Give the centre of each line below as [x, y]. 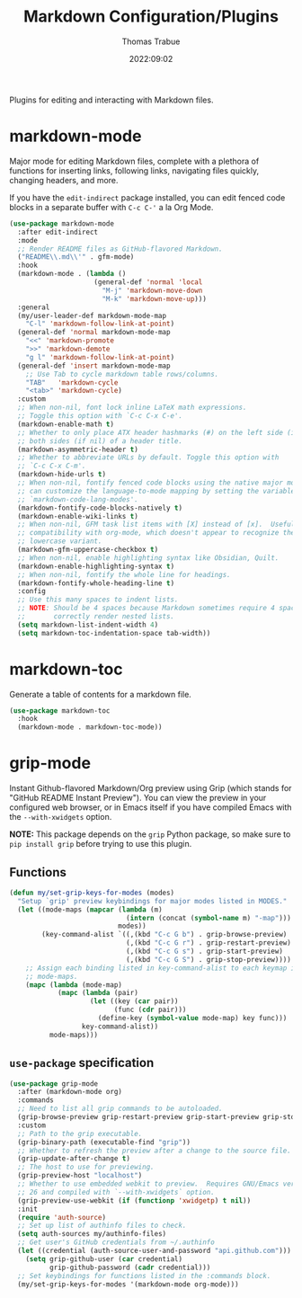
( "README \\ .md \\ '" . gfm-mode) [76, 257]
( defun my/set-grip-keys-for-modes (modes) [92, 893]
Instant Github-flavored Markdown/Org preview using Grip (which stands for [151, 788]
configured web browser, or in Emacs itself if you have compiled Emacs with [151, 807]
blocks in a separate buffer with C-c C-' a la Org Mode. [111, 207]
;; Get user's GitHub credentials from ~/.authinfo [116, 1242]
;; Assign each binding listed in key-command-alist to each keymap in [162, 968]
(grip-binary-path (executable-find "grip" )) [104, 1142]
